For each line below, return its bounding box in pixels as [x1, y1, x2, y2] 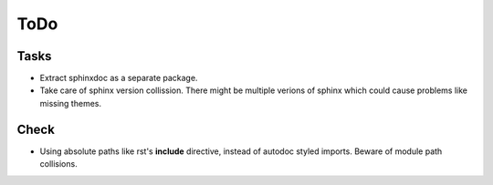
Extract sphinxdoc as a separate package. [39, 73, 198, 84]
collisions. [39, 159, 78, 170]
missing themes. [39, 98, 102, 108]
